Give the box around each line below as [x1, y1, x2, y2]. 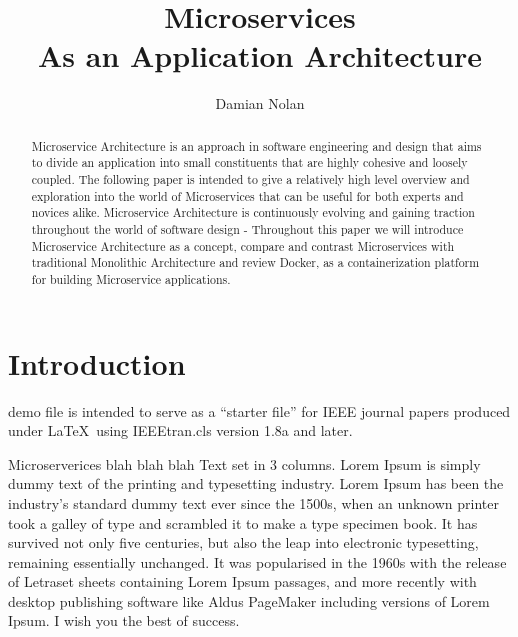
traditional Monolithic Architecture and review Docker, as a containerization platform [31, 254, 480, 271]
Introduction [8, 342, 186, 383]
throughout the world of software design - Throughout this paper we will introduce [31, 220, 464, 237]
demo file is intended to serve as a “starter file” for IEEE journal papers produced [8, 400, 511, 421]
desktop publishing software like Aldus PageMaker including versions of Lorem [8, 590, 490, 611]
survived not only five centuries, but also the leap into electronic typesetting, [8, 532, 479, 553]
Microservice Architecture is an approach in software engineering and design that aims [31, 137, 482, 154]
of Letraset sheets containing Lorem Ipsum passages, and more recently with [8, 571, 477, 592]
